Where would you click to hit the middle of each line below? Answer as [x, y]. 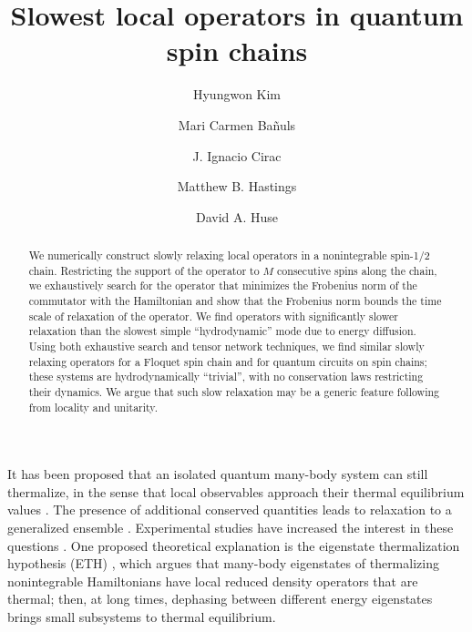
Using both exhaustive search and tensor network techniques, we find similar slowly [226, 347]
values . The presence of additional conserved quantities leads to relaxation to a [230, 510]
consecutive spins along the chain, [357, 270]
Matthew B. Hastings [237, 186]
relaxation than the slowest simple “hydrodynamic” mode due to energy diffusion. [222, 331]
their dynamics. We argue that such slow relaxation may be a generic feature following [234, 391]
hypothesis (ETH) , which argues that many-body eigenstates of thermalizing [223, 563]
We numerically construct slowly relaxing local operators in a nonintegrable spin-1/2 [229, 255]
